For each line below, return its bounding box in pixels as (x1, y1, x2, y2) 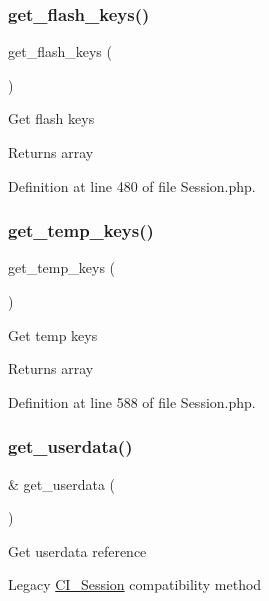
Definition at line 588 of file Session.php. (8, 391, 256, 412)
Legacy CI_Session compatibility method (8, 574, 262, 595)
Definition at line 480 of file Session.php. (8, 175, 256, 196)
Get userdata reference (8, 540, 147, 561)
